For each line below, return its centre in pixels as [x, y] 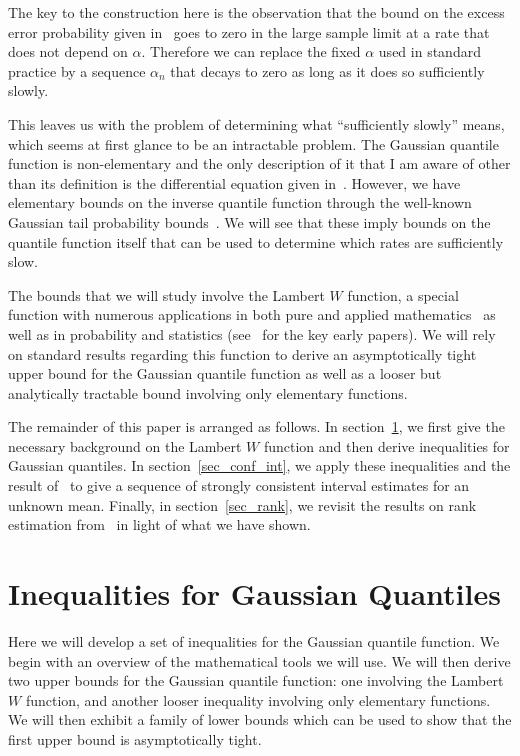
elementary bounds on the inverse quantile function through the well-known [240, 202]
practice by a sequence [77, 70]
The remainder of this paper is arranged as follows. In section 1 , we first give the [256, 426]
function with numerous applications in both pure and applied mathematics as [252, 314]
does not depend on [68, 51]
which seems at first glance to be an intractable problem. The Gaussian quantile [253, 143]
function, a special [403, 294]
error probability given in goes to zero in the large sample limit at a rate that [249, 31]
